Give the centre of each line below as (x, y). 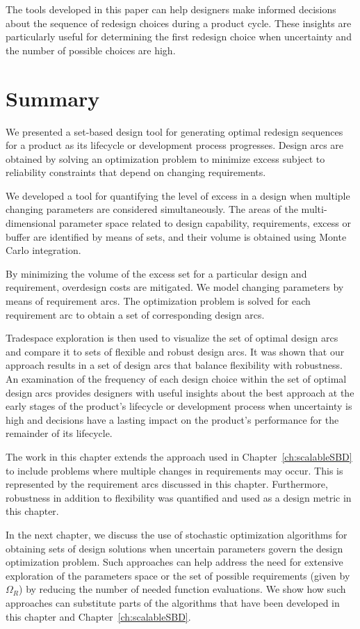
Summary (53, 98)
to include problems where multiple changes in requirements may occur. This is (174, 470)
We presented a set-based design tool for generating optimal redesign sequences (174, 131)
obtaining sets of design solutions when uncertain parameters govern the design (174, 548)
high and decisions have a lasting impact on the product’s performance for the (172, 419)
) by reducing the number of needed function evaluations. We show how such (182, 589)
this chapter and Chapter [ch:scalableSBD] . (98, 616)
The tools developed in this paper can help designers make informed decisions (171, 9)
